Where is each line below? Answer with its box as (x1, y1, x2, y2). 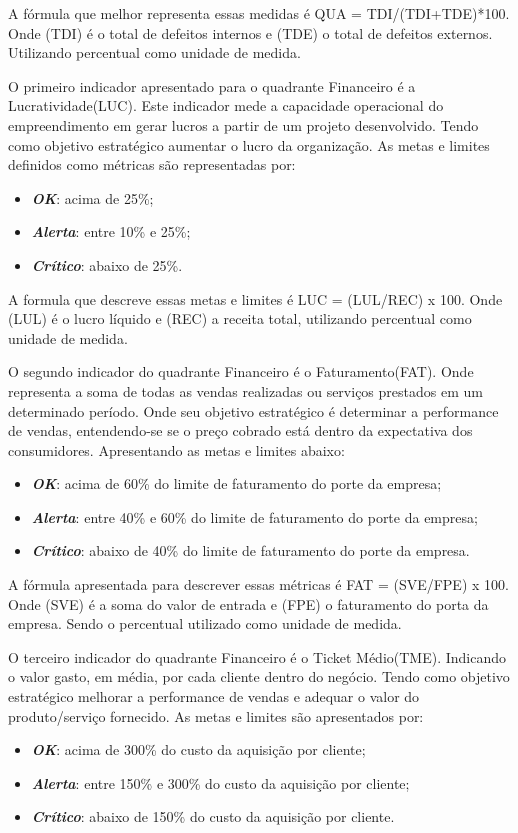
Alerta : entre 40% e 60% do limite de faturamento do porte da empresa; (31, 506, 478, 527)
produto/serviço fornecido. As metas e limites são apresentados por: (8, 705, 424, 726)
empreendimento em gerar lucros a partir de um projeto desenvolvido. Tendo (8, 114, 479, 135)
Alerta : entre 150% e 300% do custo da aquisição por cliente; (31, 772, 410, 793)
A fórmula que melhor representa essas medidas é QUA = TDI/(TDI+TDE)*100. (8, 3, 510, 23)
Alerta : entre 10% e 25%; (31, 221, 191, 242)
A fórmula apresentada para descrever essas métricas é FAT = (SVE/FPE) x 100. (8, 574, 509, 595)
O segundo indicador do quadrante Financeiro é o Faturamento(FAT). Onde (8, 361, 474, 382)
